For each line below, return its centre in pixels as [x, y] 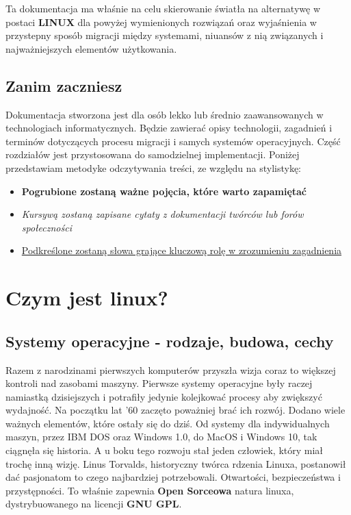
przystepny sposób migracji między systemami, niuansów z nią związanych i [165, 35]
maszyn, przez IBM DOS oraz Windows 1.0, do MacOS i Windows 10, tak [161, 437]
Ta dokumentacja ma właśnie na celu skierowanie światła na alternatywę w [163, 8]
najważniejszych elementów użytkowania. [91, 48]
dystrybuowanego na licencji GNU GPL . [94, 504]
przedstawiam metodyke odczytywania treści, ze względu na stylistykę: [153, 167]
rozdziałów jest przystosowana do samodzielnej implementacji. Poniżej [153, 154]
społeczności [47, 227]
